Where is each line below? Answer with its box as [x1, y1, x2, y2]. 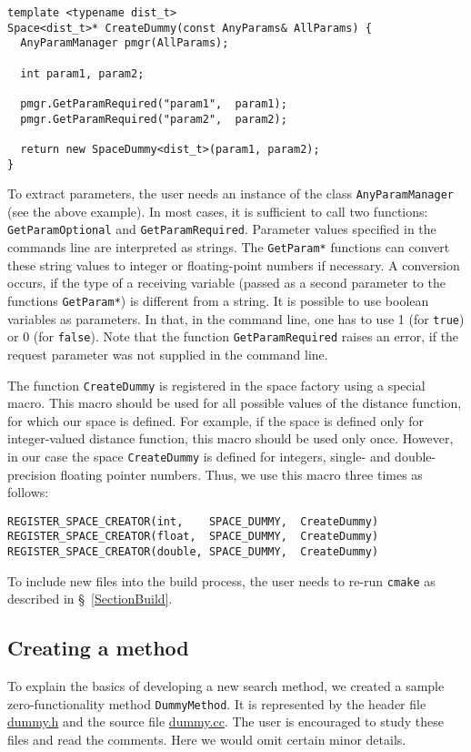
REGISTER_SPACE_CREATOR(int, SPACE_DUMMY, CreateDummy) [7, 514, 379, 528]
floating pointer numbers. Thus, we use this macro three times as [60, 464, 423, 483]
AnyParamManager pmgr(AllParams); [20, 36, 229, 50]
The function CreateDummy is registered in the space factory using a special [7, 375, 426, 394]
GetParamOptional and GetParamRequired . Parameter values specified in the [7, 219, 436, 239]
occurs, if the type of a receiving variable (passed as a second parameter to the [7, 273, 446, 292]
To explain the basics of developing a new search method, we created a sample [7, 676, 445, 696]
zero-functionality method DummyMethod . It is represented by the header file [7, 694, 426, 713]
